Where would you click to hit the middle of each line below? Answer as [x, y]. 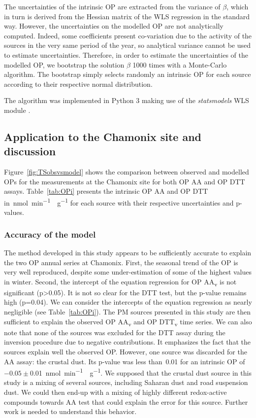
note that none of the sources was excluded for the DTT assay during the [115, 332]
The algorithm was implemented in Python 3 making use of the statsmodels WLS [127, 100]
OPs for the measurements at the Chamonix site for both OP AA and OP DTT [125, 181]
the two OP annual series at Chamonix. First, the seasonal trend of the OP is [121, 262]
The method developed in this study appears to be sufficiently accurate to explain [128, 252]
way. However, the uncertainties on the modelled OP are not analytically [114, 26]
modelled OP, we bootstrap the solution [64, 64]
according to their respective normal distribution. [78, 84]
